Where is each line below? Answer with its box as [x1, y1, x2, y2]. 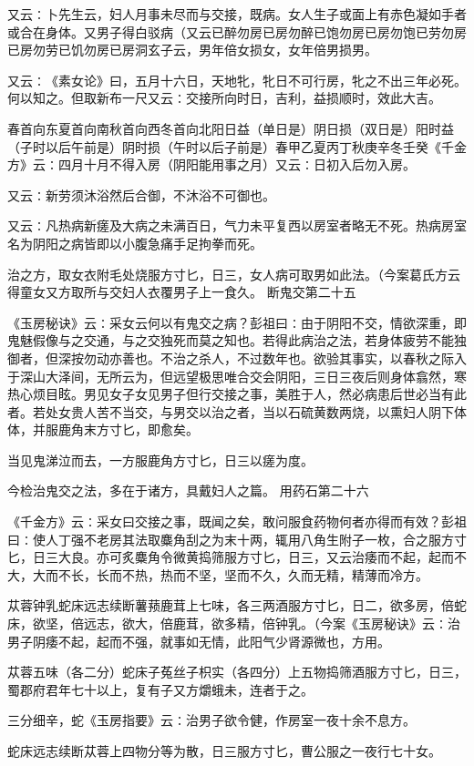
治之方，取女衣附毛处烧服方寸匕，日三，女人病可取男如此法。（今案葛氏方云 [7, 264, 460, 283]
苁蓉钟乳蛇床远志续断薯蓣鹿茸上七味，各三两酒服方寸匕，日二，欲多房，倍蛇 [7, 596, 467, 615]
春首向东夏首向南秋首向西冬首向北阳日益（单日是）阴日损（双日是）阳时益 [7, 118, 454, 138]
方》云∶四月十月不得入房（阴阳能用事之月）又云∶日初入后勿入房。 [7, 155, 416, 174]
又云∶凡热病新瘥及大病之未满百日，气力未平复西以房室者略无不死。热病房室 [7, 216, 467, 235]
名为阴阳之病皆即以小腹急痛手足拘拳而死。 [7, 233, 263, 252]
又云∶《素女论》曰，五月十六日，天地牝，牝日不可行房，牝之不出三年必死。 [7, 70, 467, 89]
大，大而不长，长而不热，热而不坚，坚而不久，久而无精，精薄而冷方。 [7, 565, 428, 584]
